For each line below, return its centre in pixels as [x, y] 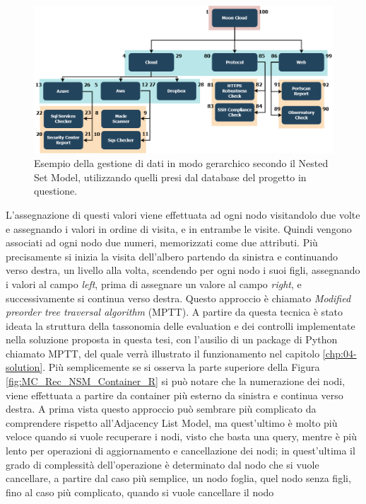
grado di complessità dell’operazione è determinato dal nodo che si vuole [163, 464]
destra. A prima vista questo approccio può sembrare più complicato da [161, 409]
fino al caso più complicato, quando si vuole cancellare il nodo [140, 492]
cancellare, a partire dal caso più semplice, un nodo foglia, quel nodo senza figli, [178, 478]
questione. [56, 191]
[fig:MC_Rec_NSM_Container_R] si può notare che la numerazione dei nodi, [176, 381]
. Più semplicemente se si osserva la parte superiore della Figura [181, 367]
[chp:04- [340, 353]
